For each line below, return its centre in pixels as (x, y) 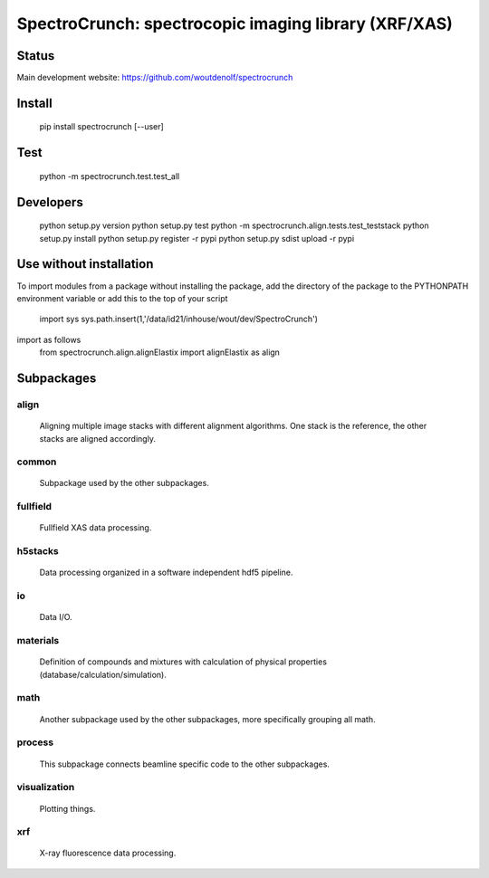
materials (38, 641)
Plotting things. (67, 808)
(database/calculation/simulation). (103, 674)
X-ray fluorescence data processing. (108, 853)
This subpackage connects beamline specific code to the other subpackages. (185, 764)
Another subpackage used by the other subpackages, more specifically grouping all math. (207, 719)
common (37, 462)
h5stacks (38, 551)
